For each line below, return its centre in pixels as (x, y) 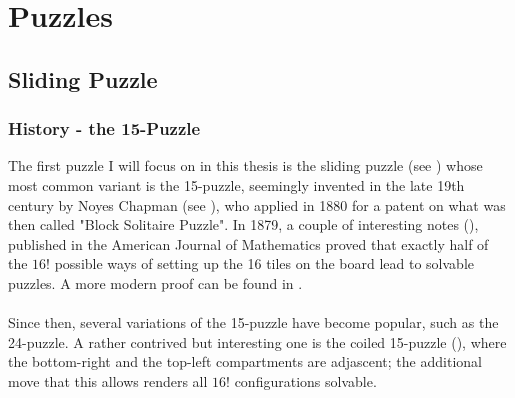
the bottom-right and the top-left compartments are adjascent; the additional (245, 361)
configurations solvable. (305, 380)
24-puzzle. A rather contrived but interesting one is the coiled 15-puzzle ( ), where (257, 341)
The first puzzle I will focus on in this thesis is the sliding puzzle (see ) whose (245, 165)
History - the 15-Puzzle (104, 128)
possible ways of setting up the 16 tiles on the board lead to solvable (264, 263)
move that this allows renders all (108, 380)
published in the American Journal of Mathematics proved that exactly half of (248, 243)
